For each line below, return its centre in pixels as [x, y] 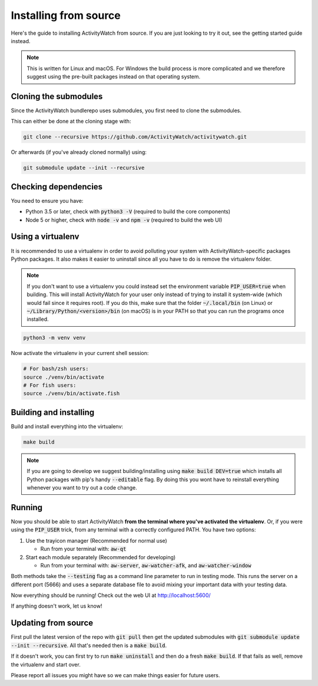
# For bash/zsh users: [56, 369]
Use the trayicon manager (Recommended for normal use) [96, 540]
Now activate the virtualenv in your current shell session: [80, 353]
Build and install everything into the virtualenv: [67, 426]
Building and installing [52, 412]
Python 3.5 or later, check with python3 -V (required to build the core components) [128, 212]
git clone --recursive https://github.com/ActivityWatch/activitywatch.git [135, 137]
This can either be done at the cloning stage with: [71, 122]
